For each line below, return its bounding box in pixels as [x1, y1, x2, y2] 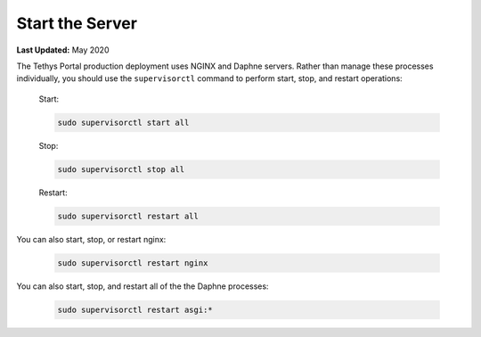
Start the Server [16, 13, 138, 33]
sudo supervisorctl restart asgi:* [57, 304, 213, 315]
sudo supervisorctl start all [57, 117, 190, 127]
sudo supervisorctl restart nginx [57, 258, 208, 267]
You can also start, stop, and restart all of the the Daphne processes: [16, 281, 269, 292]
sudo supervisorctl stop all [57, 164, 185, 174]
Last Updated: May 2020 [16, 45, 110, 55]
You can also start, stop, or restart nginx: [16, 234, 167, 244]
